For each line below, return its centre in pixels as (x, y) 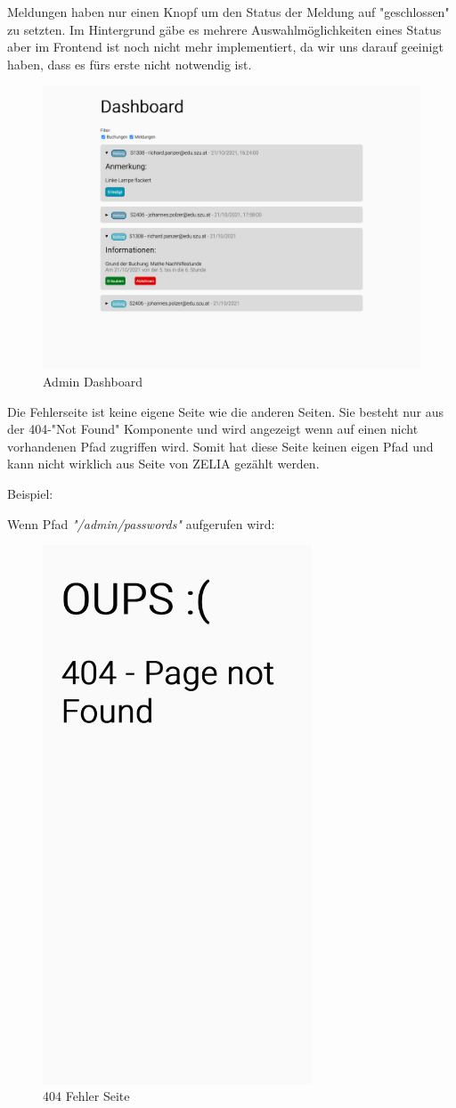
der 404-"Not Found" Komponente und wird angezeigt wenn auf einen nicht (213, 429)
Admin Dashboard (93, 381)
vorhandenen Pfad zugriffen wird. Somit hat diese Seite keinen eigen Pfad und (220, 446)
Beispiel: (30, 493)
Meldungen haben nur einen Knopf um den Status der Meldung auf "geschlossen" (228, 12)
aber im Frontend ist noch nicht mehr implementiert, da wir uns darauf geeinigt (225, 47)
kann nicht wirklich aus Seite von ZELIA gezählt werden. (163, 464)
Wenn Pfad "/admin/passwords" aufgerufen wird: (141, 523)
